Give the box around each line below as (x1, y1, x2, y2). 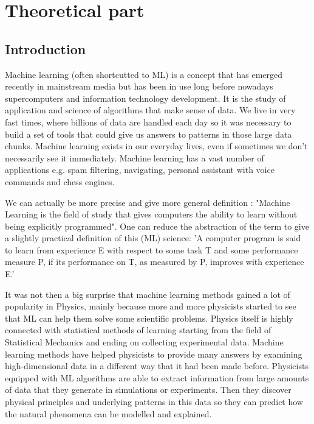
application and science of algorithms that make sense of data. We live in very (5, 104, 296, 116)
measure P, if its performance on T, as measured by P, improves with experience (5, 255, 304, 268)
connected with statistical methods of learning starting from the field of (5, 323, 271, 336)
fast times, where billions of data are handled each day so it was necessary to (5, 115, 292, 128)
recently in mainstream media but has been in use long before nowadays (5, 80, 273, 93)
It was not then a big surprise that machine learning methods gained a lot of (5, 288, 290, 300)
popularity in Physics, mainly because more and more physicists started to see (5, 300, 296, 313)
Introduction (5, 39, 86, 58)
